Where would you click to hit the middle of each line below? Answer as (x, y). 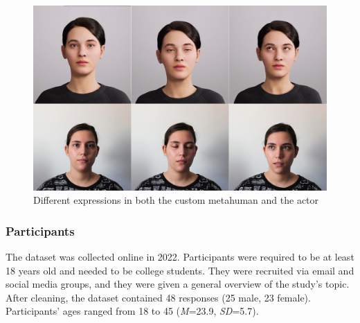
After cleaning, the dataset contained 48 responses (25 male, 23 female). (158, 297)
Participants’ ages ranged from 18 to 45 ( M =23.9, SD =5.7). (132, 311)
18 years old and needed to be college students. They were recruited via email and (180, 270)
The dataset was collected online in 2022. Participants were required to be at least (180, 257)
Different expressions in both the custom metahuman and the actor (176, 200)
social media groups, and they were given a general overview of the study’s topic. (178, 284)
